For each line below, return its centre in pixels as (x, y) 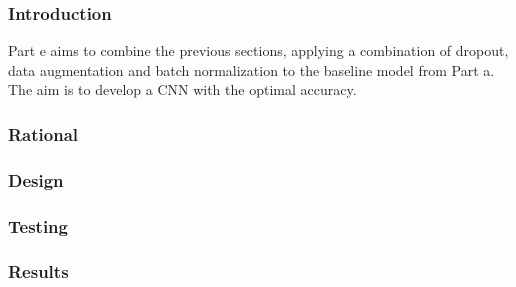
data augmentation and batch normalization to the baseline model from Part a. (251, 69)
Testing (38, 225)
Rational (43, 133)
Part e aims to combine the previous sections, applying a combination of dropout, (258, 50)
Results (38, 271)
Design (36, 179)
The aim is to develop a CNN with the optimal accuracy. (182, 89)
